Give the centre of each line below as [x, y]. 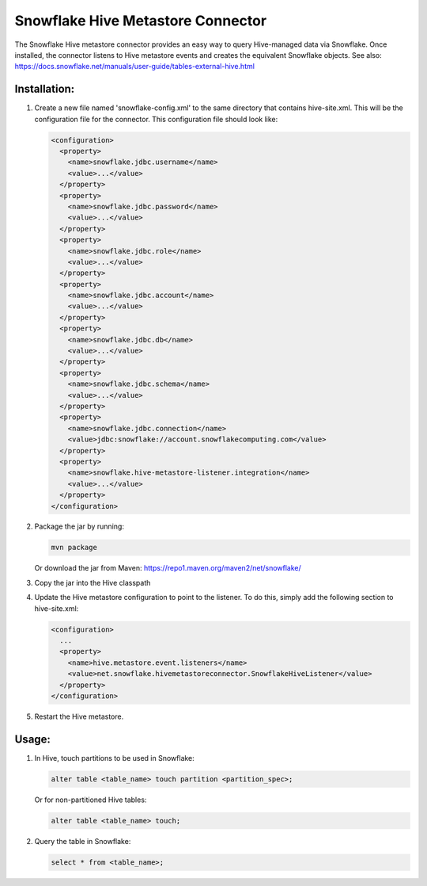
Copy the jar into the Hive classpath [93, 582]
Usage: [33, 739]
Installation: [45, 89]
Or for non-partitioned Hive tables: [91, 800]
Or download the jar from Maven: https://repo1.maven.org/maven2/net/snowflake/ [168, 568]
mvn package [74, 548]
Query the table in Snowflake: [83, 841]
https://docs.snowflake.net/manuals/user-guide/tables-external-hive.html [134, 67]
